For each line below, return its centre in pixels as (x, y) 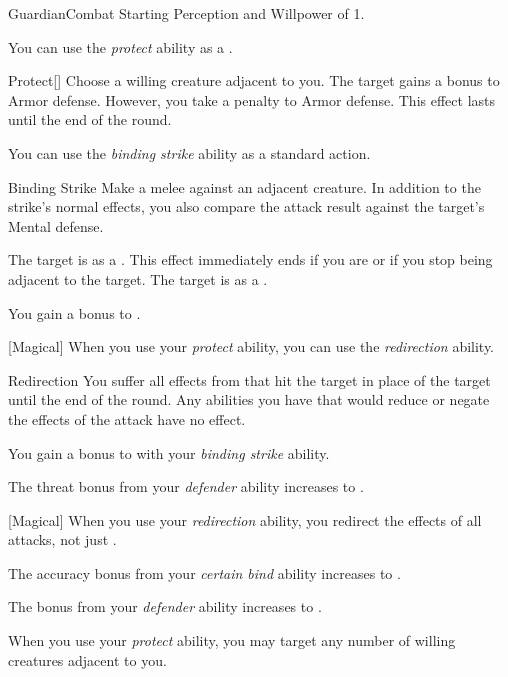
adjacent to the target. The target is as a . (138, 278)
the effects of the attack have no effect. (127, 418)
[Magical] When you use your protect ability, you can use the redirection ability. (251, 346)
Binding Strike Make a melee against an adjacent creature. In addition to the (244, 186)
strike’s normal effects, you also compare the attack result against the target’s (246, 206)
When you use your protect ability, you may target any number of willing (232, 640)
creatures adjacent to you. (87, 659)
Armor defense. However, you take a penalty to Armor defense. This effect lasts (252, 99)
